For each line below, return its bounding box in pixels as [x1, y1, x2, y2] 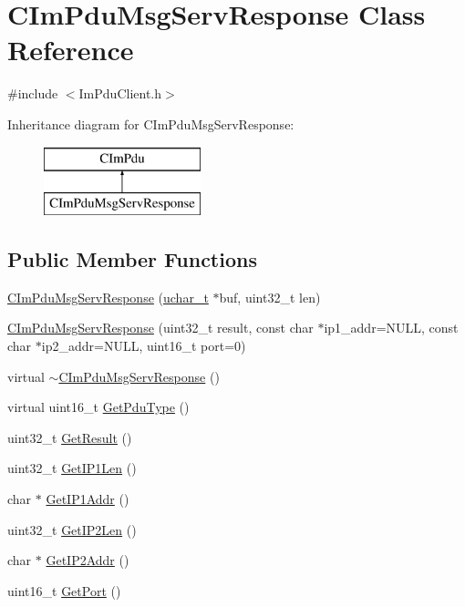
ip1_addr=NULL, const [324, 318, 459, 337]
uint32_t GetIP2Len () [7, 520, 137, 539]
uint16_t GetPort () [7, 581, 121, 600]
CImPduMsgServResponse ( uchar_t [7, 287, 209, 306]
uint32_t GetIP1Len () [7, 458, 137, 478]
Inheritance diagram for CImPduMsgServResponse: [7, 114, 294, 133]
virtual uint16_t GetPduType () [7, 397, 190, 417]
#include [7, 84, 58, 103]
